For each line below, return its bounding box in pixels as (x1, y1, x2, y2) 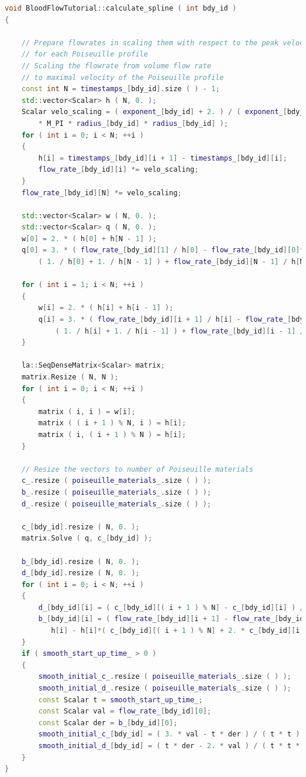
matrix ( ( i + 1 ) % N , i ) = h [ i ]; (38, 419, 187, 428)
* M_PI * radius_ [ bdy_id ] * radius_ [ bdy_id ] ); (38, 119, 228, 128)
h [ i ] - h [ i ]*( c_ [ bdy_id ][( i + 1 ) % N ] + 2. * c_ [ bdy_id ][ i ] (51, 626, 304, 635)
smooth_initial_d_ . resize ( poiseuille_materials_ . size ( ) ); (38, 684, 291, 693)
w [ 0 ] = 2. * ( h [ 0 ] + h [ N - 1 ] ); (21, 234, 157, 243)
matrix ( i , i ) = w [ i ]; (38, 407, 136, 416)
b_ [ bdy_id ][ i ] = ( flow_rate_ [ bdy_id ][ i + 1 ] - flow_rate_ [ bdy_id (38, 615, 304, 623)
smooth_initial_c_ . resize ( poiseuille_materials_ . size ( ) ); (38, 672, 291, 681)
